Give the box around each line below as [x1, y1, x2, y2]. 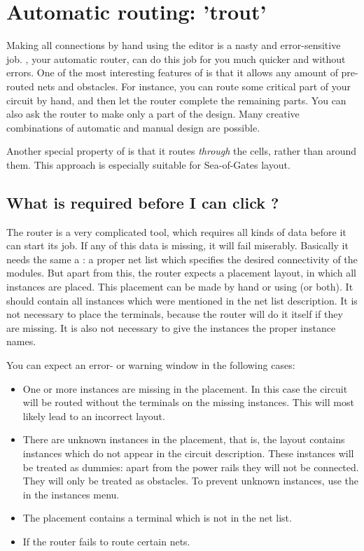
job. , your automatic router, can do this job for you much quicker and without [6, 51, 346, 66]
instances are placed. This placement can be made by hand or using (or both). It [6, 279, 353, 294]
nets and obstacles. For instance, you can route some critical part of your [37, 78, 351, 93]
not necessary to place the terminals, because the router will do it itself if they [6, 307, 343, 321]
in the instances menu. [22, 487, 120, 501]
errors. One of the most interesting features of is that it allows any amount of [6, 65, 338, 80]
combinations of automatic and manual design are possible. [6, 120, 260, 134]
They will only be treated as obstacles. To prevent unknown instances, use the [22, 473, 359, 488]
